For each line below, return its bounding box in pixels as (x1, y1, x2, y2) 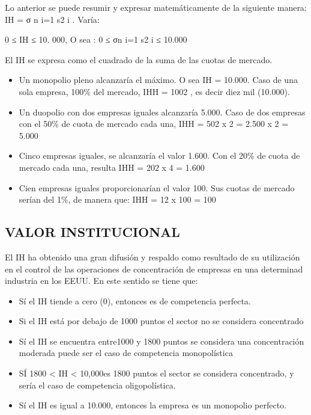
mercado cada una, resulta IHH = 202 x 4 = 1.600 (19, 161, 205, 173)
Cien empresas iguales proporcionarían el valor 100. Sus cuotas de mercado (19, 181, 295, 194)
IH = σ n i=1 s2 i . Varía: (5, 13, 100, 25)
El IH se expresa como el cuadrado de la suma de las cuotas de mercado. (5, 53, 273, 66)
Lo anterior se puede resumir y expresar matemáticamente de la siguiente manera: (5, 1, 307, 13)
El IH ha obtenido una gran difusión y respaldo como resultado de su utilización (5, 250, 300, 263)
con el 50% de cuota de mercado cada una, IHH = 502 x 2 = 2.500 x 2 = (19, 117, 289, 130)
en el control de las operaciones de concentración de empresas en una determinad (5, 262, 303, 275)
